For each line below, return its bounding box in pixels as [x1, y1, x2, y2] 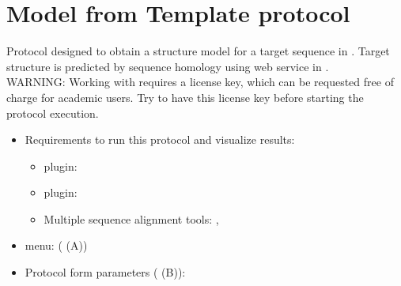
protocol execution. [6, 104, 99, 121]
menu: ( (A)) [25, 237, 88, 254]
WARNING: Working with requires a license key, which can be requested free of [6, 73, 394, 90]
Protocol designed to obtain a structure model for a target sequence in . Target [6, 43, 390, 59]
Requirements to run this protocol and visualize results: [25, 131, 295, 148]
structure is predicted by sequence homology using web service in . [6, 58, 329, 74]
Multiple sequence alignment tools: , [44, 210, 219, 227]
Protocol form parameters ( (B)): [25, 264, 186, 280]
